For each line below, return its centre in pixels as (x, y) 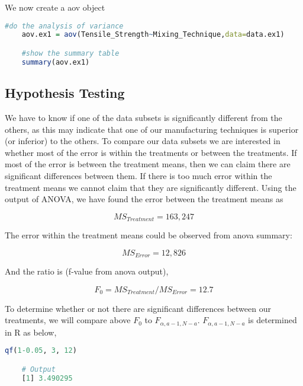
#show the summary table (70, 53)
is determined (273, 320)
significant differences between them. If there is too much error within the (138, 175)
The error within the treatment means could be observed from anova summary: (149, 235)
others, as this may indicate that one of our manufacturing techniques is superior (152, 129)
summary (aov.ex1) (56, 62)
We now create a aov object (55, 7)
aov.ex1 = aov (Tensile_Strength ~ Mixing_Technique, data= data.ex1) (153, 35)
